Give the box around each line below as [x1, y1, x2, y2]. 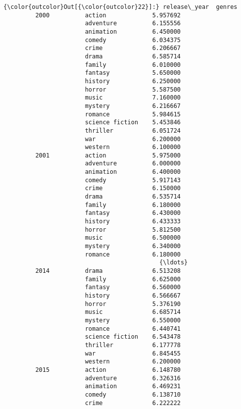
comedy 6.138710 [85, 391, 181, 398]
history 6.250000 [85, 77, 181, 85]
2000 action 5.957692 [35, 11, 181, 19]
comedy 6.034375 [85, 36, 181, 44]
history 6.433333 [85, 218, 181, 225]
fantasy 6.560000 [85, 284, 181, 291]
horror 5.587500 [85, 86, 181, 93]
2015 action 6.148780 [35, 366, 181, 373]
